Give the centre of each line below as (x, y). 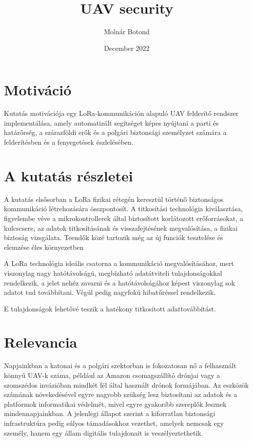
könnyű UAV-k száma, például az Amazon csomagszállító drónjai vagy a (112, 375)
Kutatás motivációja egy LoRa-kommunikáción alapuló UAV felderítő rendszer (121, 113)
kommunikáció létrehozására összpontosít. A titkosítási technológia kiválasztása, (123, 209)
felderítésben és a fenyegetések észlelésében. (69, 142)
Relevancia (41, 342)
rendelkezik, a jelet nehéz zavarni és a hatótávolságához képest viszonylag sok (120, 282)
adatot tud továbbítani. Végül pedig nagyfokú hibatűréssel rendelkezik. (110, 292)
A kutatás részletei (68, 175)
